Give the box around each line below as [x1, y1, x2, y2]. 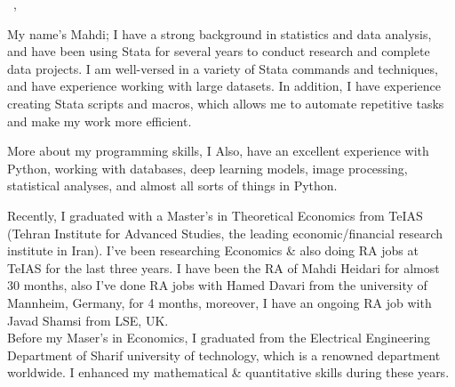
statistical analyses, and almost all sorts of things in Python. [7, 176, 338, 195]
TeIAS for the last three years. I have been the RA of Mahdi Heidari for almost [7, 258, 440, 277]
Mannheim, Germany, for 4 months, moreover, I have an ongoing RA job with [7, 293, 432, 311]
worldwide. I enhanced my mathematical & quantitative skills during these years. [7, 363, 450, 382]
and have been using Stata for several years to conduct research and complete [7, 42, 430, 60]
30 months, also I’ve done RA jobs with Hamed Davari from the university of [7, 276, 427, 294]
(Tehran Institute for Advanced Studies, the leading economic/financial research [7, 223, 443, 242]
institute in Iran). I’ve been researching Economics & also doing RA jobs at [7, 241, 419, 260]
